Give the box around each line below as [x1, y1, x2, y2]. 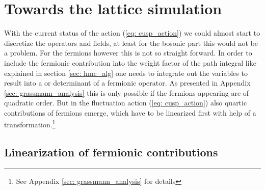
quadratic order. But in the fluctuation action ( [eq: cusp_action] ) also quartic [4, 97, 247, 108]
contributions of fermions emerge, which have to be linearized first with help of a [4, 107, 256, 118]
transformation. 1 [4, 118, 56, 130]
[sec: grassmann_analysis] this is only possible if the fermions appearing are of [4, 87, 249, 98]
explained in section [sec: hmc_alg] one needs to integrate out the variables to [4, 67, 248, 78]
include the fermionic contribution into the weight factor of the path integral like [4, 57, 256, 68]
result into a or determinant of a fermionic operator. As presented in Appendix [4, 77, 251, 88]
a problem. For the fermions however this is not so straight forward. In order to [4, 47, 252, 58]
